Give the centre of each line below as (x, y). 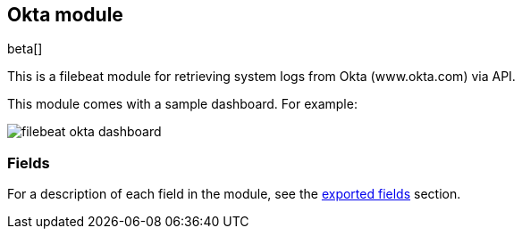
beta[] (25, 49)
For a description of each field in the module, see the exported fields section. (234, 194)
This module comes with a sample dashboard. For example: (182, 104)
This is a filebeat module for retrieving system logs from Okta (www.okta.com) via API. (261, 77)
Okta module (65, 15)
